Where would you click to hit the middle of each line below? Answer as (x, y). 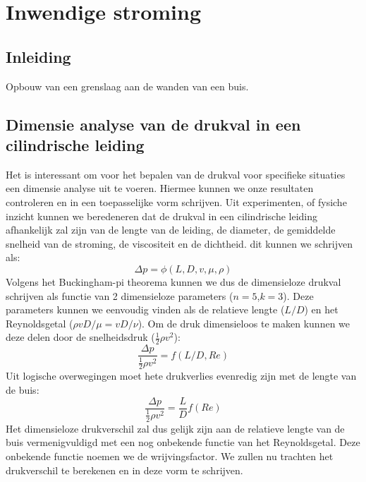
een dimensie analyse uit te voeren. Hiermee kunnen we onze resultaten (160, 188)
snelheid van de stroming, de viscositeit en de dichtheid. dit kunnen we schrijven (179, 243)
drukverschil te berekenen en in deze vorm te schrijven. (124, 470)
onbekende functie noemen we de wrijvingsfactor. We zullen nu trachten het (170, 456)
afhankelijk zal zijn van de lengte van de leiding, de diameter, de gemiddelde (171, 230)
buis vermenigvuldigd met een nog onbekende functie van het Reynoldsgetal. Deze (183, 442)
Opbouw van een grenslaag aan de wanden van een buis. (127, 86)
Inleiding (38, 56)
